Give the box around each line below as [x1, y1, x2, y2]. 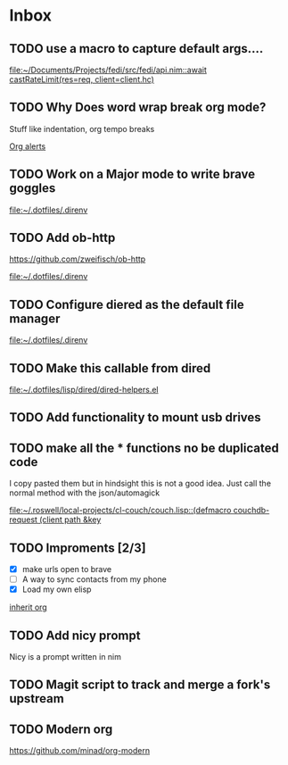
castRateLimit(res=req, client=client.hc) [9, 74, 154, 85]
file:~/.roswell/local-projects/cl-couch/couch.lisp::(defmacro [9, 505, 232, 516]
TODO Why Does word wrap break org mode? [9, 100, 267, 115]
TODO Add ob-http [9, 230, 116, 245]
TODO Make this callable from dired [9, 361, 211, 376]
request [9, 514, 38, 525]
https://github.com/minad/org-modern [9, 745, 150, 756]
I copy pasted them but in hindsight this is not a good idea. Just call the [9, 478, 272, 489]
